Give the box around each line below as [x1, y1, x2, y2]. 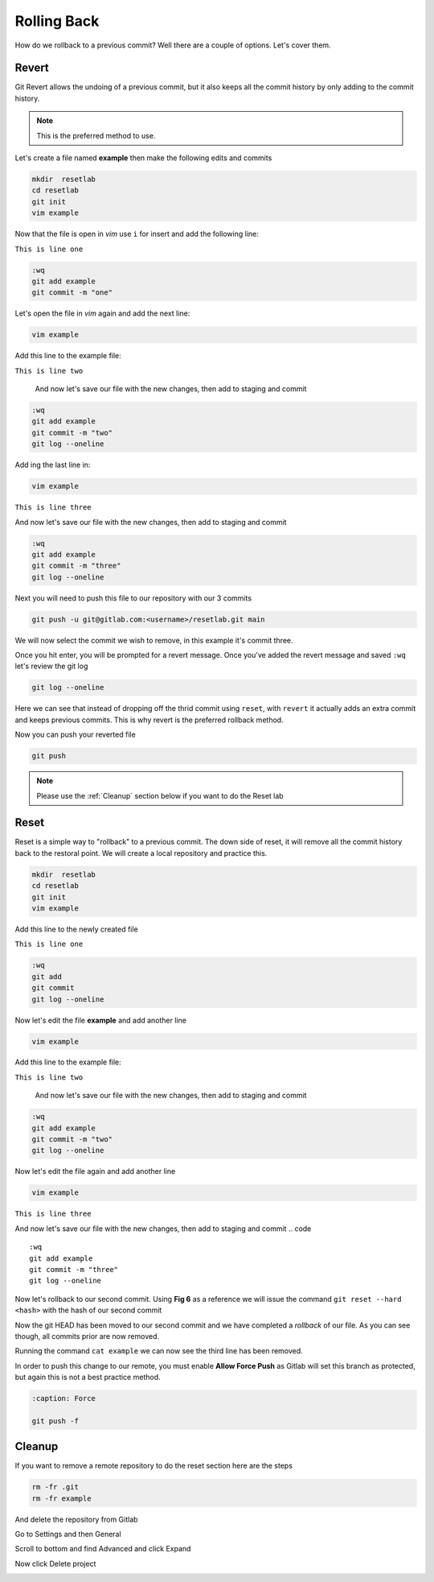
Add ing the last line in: [14, 460, 91, 470]
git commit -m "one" [31, 288, 113, 297]
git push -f [31, 1416, 80, 1425]
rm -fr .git [31, 1482, 80, 1492]
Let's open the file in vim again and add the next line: [14, 308, 190, 318]
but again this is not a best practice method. [14, 1373, 161, 1382]
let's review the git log [14, 661, 88, 671]
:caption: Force [31, 1394, 96, 1403]
